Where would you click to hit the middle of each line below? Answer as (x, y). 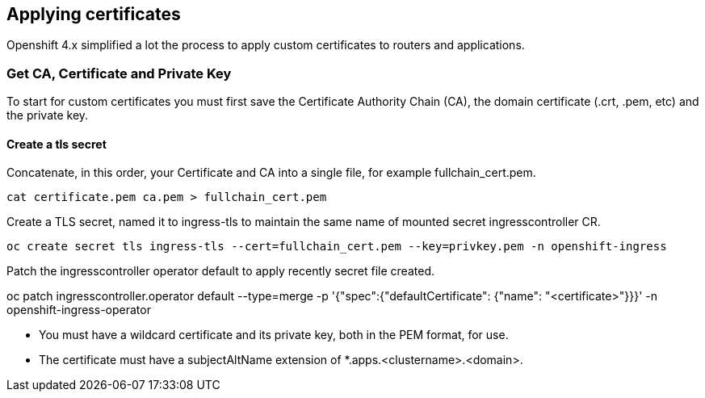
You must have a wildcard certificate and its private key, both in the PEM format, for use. (274, 335)
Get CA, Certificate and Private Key (119, 73)
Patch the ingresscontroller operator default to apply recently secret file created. (220, 271)
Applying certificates (94, 14)
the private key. (48, 115)
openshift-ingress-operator (79, 310)
